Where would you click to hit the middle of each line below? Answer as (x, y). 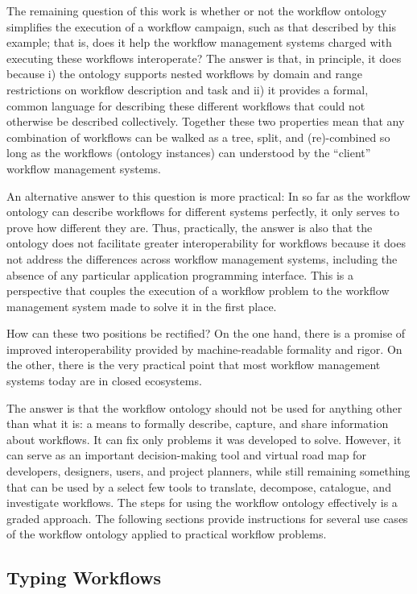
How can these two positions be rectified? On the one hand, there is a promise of (206, 333)
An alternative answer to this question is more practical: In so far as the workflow (208, 195)
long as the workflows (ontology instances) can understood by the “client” (189, 153)
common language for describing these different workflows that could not (186, 105)
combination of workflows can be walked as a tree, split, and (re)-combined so (198, 137)
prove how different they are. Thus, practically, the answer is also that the (190, 227)
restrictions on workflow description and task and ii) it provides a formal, (188, 89)
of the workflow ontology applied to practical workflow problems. (167, 534)
